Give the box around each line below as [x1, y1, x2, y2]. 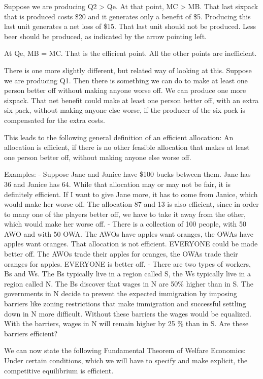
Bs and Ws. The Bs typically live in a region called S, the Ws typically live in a [4, 268, 251, 279]
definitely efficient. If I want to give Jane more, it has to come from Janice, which [4, 188, 258, 199]
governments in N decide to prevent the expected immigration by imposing [4, 288, 237, 299]
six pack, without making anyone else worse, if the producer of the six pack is [4, 105, 245, 115]
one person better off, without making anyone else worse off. [4, 151, 191, 162]
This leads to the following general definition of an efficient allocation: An [4, 132, 234, 142]
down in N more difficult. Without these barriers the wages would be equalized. [4, 308, 251, 319]
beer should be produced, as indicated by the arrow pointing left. [4, 30, 207, 41]
